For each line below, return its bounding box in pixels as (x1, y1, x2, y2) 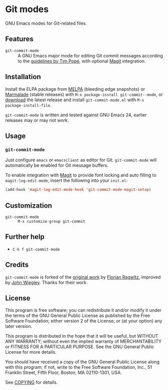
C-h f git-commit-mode (12, 247, 60, 252)
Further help (5, 233, 45, 241)
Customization (5, 201, 53, 210)
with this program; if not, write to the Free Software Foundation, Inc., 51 (5, 364, 152, 370)
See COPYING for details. (5, 379, 58, 385)
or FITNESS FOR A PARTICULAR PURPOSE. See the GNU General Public (5, 344, 154, 350)
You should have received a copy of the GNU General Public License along (5, 359, 159, 365)
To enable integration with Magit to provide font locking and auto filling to (5, 172, 156, 178)
